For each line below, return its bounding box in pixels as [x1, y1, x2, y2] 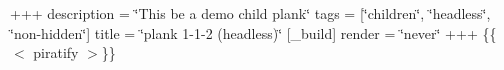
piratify [33, 42, 79, 63]
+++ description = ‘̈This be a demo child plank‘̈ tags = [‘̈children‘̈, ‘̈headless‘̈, [10, 3, 491, 23]
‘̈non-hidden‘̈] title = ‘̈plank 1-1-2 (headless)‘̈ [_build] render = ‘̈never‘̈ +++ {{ [10, 22, 497, 43]
